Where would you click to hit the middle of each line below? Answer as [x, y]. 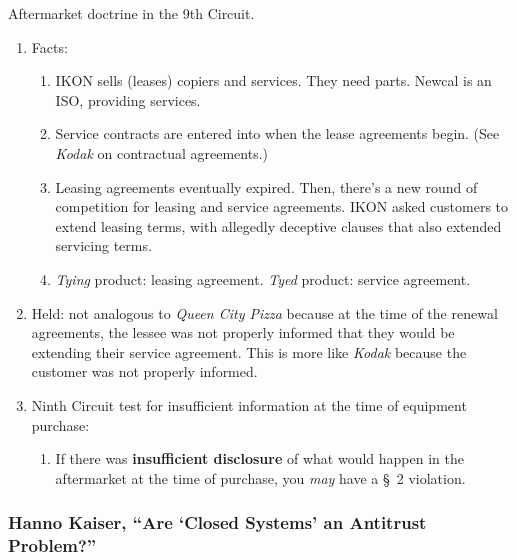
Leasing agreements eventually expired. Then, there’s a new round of [266, 186]
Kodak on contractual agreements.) [161, 152]
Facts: [49, 46]
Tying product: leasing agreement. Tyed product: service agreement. [263, 278]
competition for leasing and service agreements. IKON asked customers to [282, 206]
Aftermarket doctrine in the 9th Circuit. [131, 13]
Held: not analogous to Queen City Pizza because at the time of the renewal [264, 312]
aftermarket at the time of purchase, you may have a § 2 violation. [260, 477]
